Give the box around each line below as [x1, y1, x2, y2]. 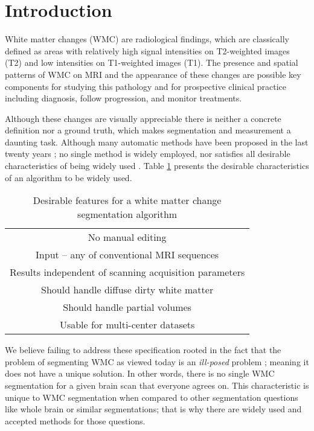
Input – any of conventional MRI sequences [36, 247, 219, 262]
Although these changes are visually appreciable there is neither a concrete [5, 112, 281, 124]
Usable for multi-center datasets [59, 318, 195, 332]
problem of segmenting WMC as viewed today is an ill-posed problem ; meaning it [5, 355, 309, 368]
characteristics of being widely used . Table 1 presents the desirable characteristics [5, 159, 309, 172]
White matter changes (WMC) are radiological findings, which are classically [5, 33, 290, 45]
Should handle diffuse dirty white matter [41, 283, 214, 297]
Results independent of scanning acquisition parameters [10, 265, 245, 279]
